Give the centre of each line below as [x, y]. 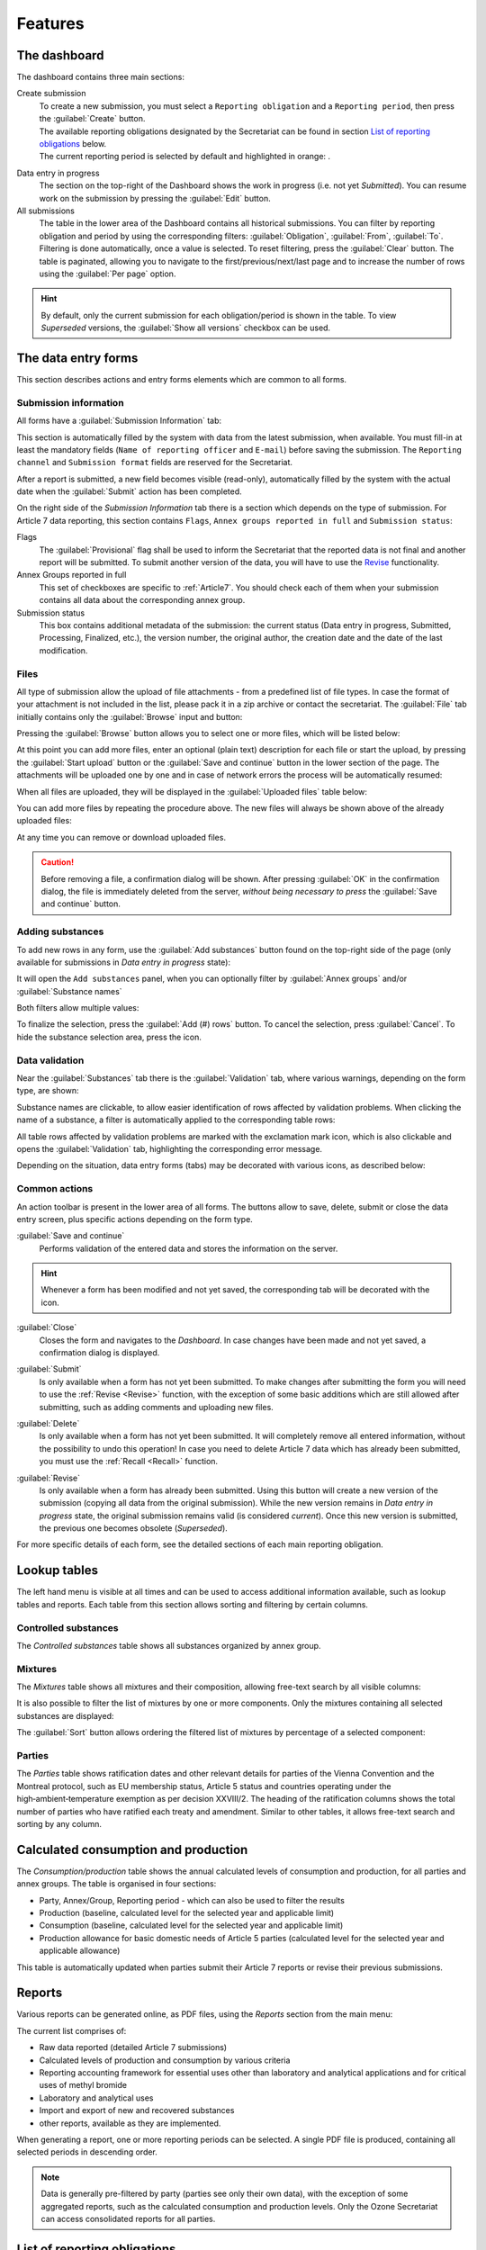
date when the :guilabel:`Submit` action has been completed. [129, 491]
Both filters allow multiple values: [78, 1008]
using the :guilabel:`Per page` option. [108, 274]
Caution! [58, 862]
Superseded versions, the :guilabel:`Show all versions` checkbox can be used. [186, 328]
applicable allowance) [80, 1951]
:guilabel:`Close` [47, 1327]
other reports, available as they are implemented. [130, 2123]
